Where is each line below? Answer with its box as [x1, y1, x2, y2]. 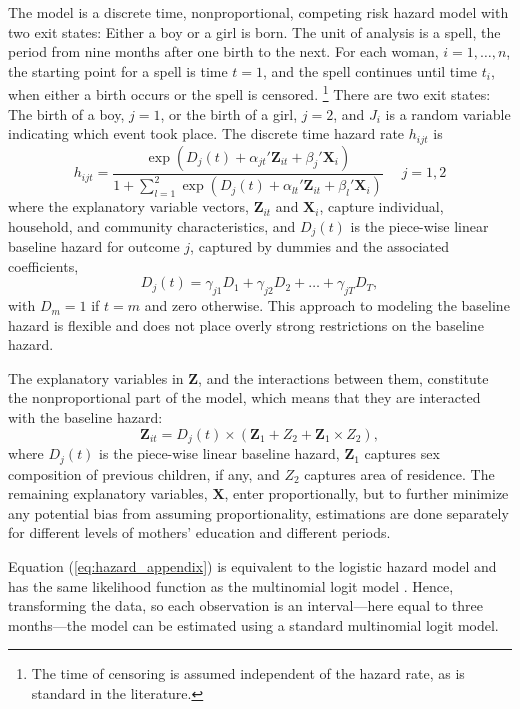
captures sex [364, 443, 440, 464]
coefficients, [8, 255, 79, 276]
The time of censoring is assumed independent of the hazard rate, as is [31, 663, 465, 684]
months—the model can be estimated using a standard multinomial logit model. [8, 614, 499, 635]
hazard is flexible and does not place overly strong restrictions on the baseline [8, 314, 484, 335]
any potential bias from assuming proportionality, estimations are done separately [8, 502, 509, 523]
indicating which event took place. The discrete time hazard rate [8, 123, 405, 144]
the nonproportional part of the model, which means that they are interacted [8, 387, 481, 408]
